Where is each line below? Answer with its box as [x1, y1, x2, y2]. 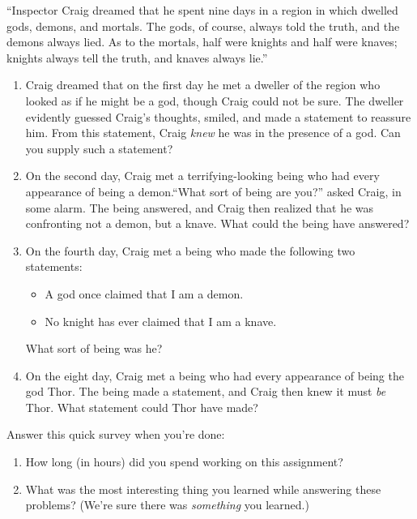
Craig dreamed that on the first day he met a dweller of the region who [25, 76, 381, 93]
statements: [25, 258, 83, 275]
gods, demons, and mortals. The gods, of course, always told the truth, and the [6, 17, 400, 34]
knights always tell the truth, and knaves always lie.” [6, 49, 268, 66]
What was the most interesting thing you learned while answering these [25, 480, 381, 497]
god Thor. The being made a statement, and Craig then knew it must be [25, 383, 386, 400]
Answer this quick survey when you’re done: [6, 426, 225, 443]
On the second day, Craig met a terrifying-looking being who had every [25, 167, 380, 184]
